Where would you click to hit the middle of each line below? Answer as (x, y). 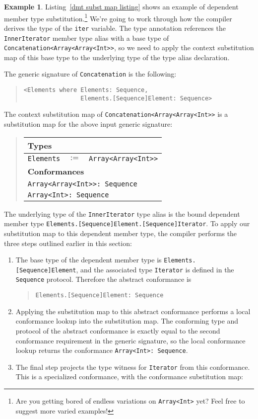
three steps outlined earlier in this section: (68, 243)
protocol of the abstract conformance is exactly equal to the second (118, 330)
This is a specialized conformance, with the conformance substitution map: (129, 377)
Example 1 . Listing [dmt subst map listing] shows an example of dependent (121, 6)
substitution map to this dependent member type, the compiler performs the (121, 233)
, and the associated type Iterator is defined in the (155, 269)
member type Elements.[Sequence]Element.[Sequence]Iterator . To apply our (127, 223)
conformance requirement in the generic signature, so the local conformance (130, 340)
